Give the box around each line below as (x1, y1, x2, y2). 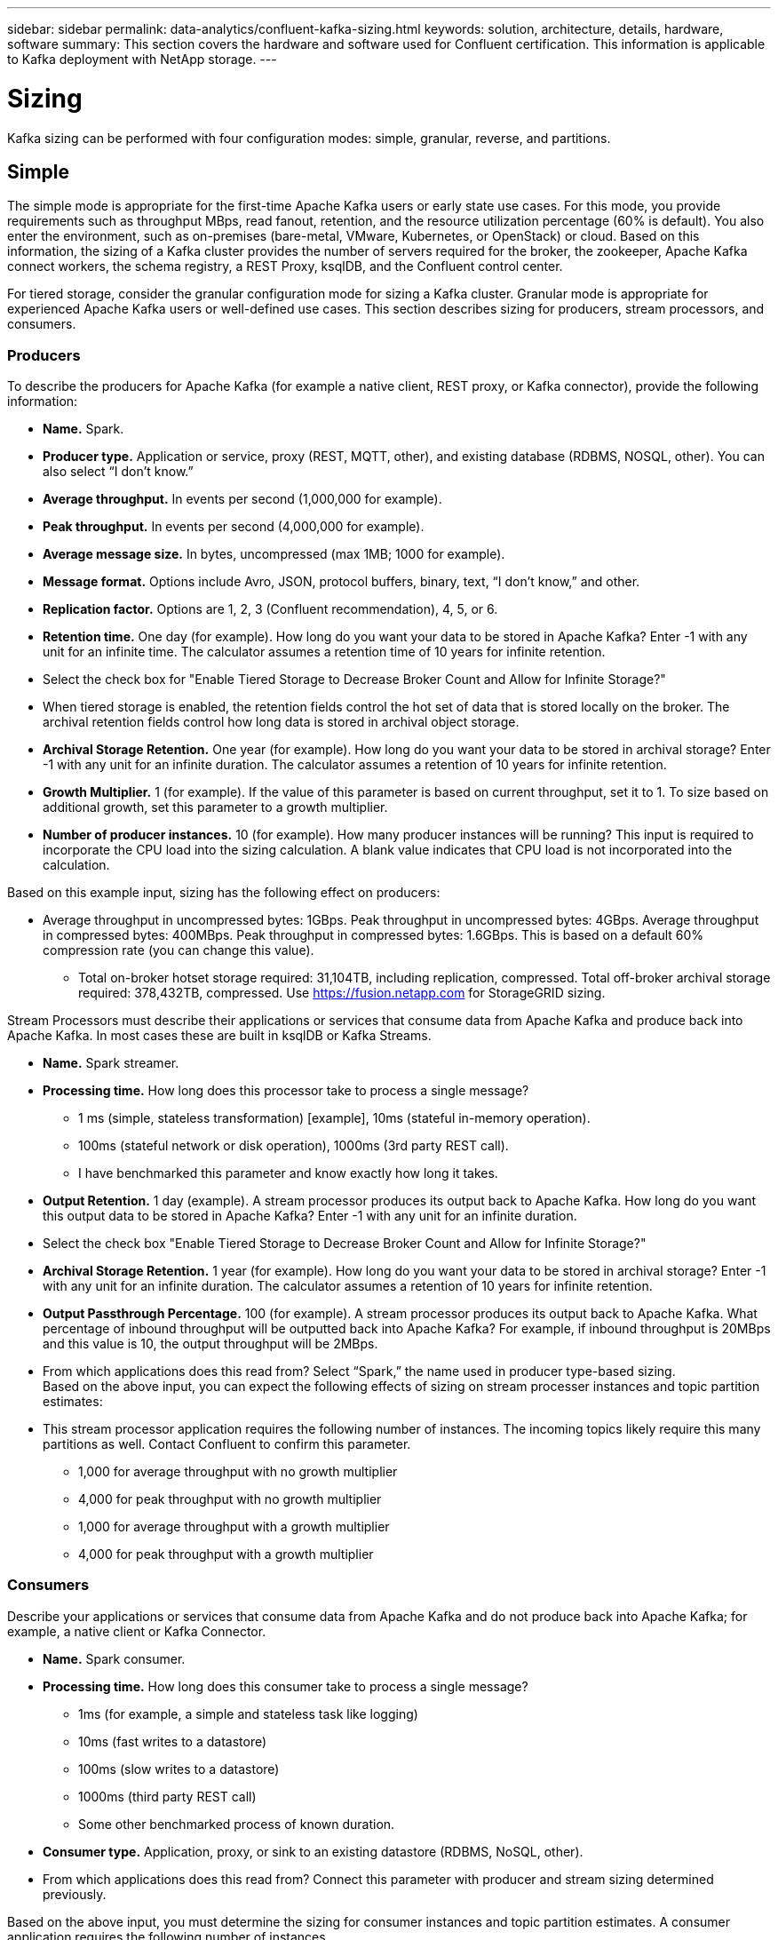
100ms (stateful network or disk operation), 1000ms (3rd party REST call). (78, 1138, 509, 1154)
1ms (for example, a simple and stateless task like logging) (78, 1705, 418, 1721)
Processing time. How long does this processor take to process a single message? (43, 1083, 529, 1099)
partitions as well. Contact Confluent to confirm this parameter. (43, 1436, 411, 1452)
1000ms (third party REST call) (78, 1788, 257, 1804)
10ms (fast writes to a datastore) (78, 1733, 267, 1749)
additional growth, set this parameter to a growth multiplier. (43, 799, 388, 815)
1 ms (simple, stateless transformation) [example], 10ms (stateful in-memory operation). (78, 1110, 591, 1126)
